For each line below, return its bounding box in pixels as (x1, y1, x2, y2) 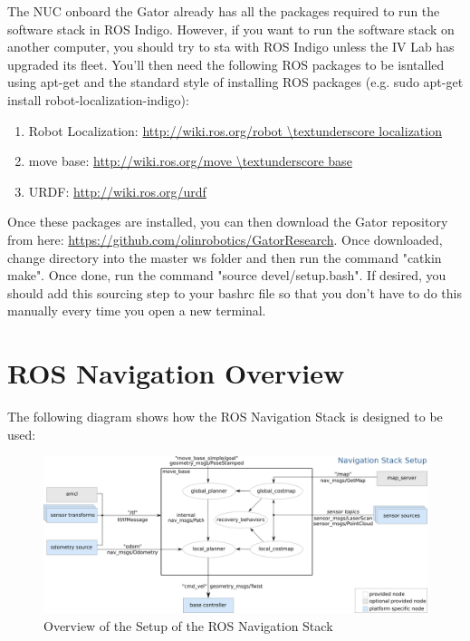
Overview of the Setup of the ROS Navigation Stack (43, 616, 333, 635)
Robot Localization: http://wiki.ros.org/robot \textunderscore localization (28, 121, 442, 140)
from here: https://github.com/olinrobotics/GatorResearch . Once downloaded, (7, 229, 443, 248)
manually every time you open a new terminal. (7, 301, 266, 320)
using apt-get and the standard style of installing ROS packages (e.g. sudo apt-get (7, 73, 464, 92)
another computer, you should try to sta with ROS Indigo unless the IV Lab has (7, 37, 455, 56)
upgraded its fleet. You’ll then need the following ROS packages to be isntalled (7, 54, 445, 73)
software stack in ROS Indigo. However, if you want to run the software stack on (7, 19, 455, 38)
